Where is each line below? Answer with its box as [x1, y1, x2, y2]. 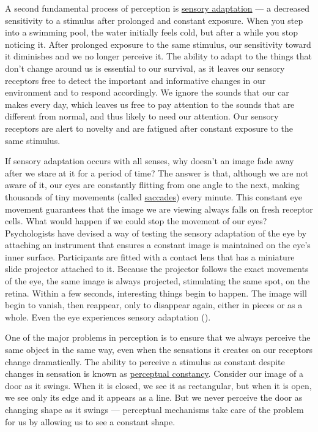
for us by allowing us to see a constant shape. [5, 415, 176, 428]
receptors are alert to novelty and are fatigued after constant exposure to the [5, 121, 294, 134]
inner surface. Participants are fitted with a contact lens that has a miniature [5, 250, 295, 263]
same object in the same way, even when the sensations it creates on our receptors [5, 343, 313, 356]
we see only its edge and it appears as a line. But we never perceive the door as [5, 391, 303, 404]
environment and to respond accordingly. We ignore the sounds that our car [5, 86, 289, 99]
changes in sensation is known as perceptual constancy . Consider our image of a [5, 367, 303, 380]
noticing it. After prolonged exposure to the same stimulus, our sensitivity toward [5, 37, 311, 50]
